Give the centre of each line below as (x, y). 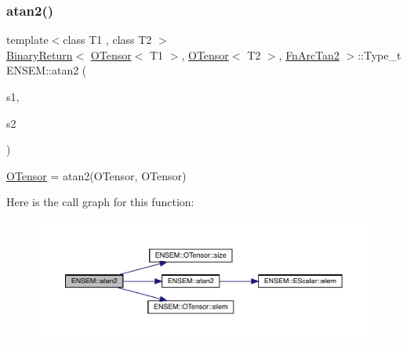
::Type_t (380, 54)
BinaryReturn (40, 54)
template (27, 40)
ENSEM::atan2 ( (47, 70)
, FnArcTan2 (309, 54)
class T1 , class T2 (107, 40)
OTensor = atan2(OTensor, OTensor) (96, 175)
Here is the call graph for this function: (100, 202)
